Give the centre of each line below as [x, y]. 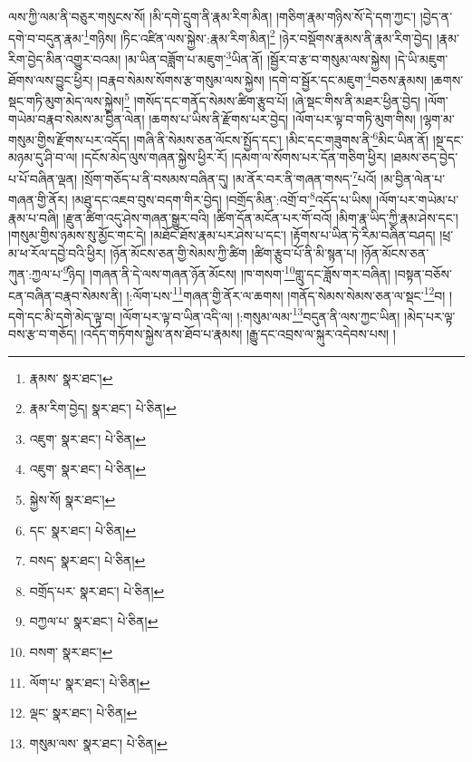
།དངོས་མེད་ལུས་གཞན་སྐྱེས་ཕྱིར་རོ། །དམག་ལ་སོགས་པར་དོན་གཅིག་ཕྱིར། [234, 157]
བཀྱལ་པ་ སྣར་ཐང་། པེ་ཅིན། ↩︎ [94, 621]
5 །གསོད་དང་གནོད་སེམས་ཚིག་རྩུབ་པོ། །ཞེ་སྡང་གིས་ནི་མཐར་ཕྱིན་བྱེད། [273, 99]
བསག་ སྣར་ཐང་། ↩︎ [71, 651]
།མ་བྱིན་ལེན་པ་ [413, 178]
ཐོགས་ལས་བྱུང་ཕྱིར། [51, 79]
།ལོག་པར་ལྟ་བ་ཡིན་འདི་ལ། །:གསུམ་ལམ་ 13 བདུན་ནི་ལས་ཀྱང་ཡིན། [260, 314]
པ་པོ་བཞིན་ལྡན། [43, 178]
